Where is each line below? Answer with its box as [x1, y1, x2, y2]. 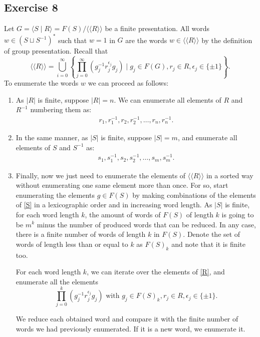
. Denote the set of [183, 229, 240, 239]
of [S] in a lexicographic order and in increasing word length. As [16, 199, 212, 210]
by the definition [201, 35, 252, 45]
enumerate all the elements [16, 276, 98, 286]
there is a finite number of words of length [16, 229, 146, 239]
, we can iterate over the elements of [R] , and [87, 266, 225, 277]
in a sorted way [206, 170, 253, 180]
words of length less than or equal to [16, 238, 128, 249]
